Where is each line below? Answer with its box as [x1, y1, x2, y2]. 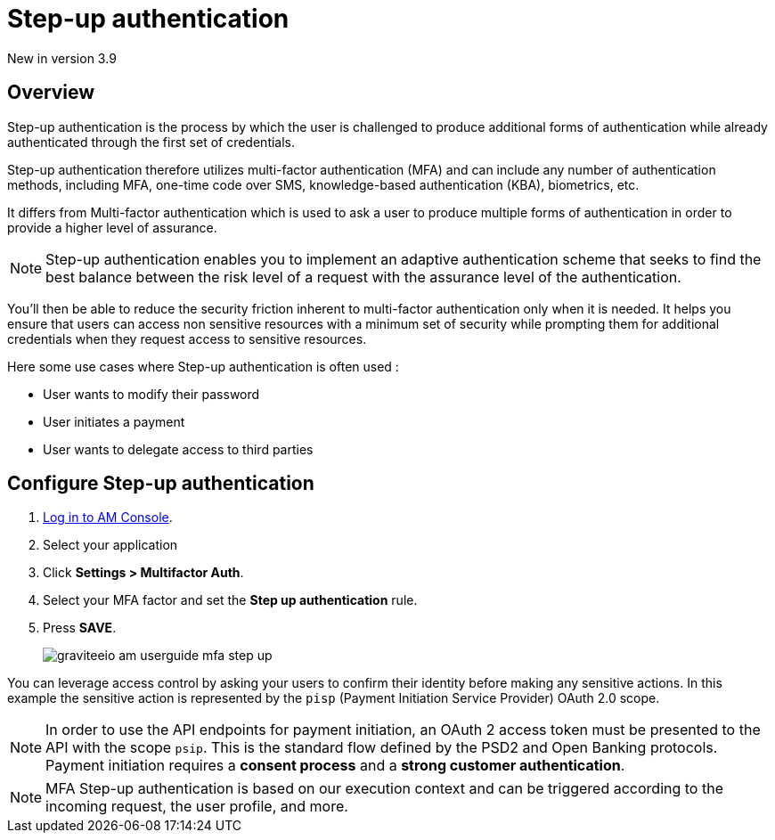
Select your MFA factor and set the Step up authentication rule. [43, 592, 418, 608]
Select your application [43, 537, 178, 553]
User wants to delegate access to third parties [43, 441, 314, 457]
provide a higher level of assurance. [7, 219, 217, 235]
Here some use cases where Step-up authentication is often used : [7, 358, 399, 374]
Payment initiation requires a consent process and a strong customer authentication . [45, 756, 625, 775]
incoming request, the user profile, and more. [45, 797, 348, 816]
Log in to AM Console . [43, 510, 173, 526]
